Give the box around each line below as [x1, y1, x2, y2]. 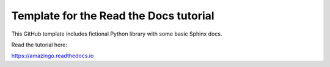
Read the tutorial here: [11, 41, 67, 48]
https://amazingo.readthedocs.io [11, 52, 94, 60]
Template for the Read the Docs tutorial [11, 9, 215, 22]
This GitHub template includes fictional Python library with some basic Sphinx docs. [11, 30, 222, 37]
